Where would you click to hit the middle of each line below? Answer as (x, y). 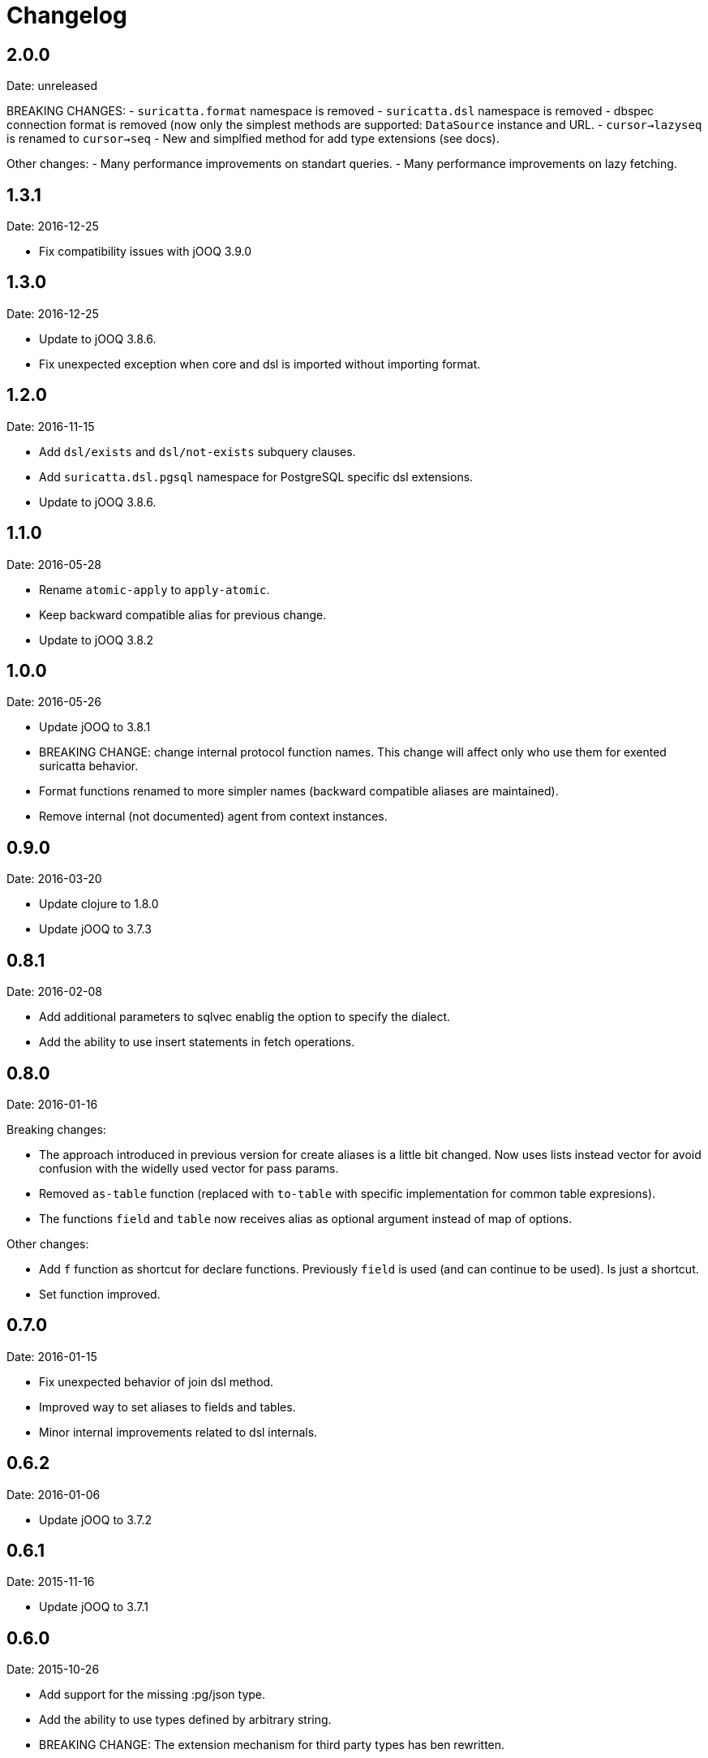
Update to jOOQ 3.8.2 (97, 640)
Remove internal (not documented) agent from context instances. (213, 817)
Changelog (67, 15)
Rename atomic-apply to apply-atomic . (154, 589)
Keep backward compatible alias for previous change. (183, 614)
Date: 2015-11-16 (51, 1582)
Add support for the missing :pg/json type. (152, 1695)
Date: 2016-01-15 (52, 1356)
